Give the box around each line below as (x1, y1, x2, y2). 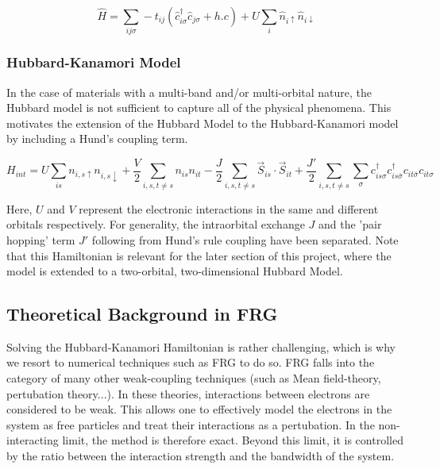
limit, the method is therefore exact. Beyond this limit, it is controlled (62, 432, 403, 448)
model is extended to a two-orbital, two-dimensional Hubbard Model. (6, 263, 343, 279)
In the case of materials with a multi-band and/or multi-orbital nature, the (6, 83, 372, 100)
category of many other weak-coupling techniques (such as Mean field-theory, (6, 370, 381, 386)
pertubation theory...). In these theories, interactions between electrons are (6, 385, 370, 402)
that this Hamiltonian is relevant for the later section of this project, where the (6, 247, 392, 263)
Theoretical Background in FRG (6, 302, 278, 326)
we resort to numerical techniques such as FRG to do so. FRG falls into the (6, 354, 375, 371)
